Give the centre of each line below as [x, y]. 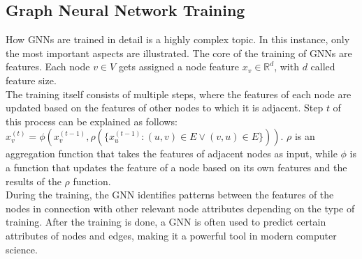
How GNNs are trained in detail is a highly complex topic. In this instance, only [178, 39]
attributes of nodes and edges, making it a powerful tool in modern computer [171, 235]
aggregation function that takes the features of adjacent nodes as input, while [172, 154]
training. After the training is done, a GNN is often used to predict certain [166, 222]
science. [22, 249]
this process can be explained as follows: [92, 121]
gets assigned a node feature [179, 66]
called [323, 66]
